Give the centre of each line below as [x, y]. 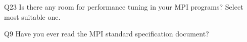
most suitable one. [32, 16]
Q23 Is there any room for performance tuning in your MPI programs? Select [124, 7]
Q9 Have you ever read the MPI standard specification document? [107, 34]
